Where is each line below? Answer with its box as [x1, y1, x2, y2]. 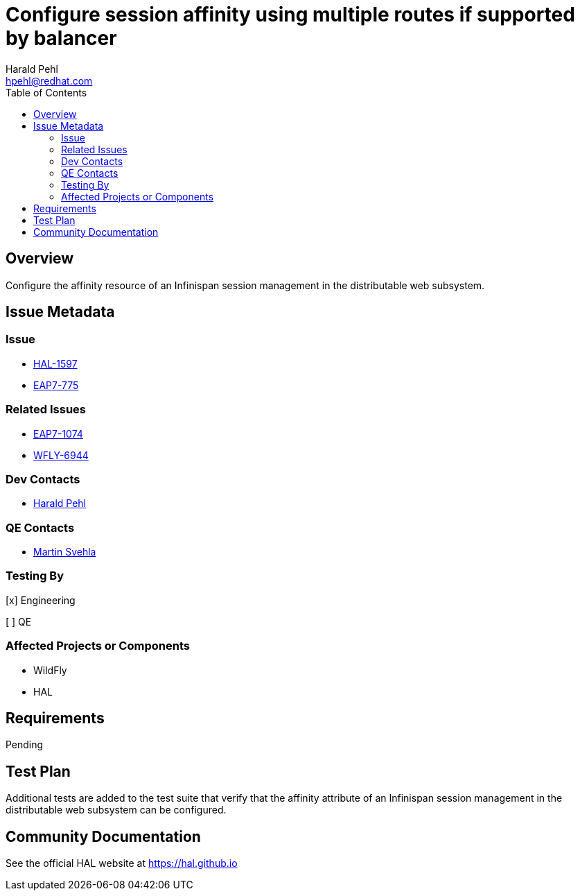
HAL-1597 [33, 357, 78, 370]
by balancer [6, 26, 117, 50]
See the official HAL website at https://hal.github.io [6, 857, 238, 870]
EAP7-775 [33, 379, 79, 391]
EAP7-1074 [33, 427, 83, 440]
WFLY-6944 [33, 449, 89, 461]
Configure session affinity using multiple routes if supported [6, 3, 575, 26]
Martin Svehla [33, 546, 96, 558]
